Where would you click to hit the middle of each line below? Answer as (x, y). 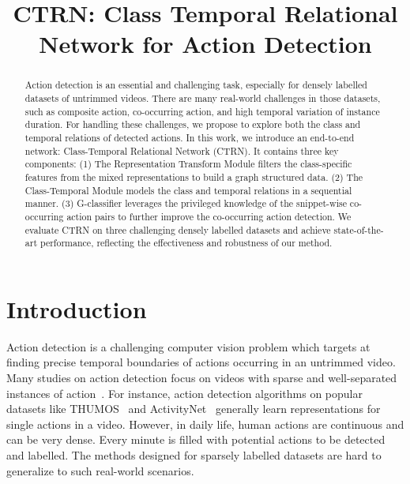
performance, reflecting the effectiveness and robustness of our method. (186, 243)
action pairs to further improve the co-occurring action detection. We (209, 216)
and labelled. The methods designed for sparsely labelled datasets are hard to (194, 454)
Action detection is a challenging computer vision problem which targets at (188, 346)
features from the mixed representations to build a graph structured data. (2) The (194, 176)
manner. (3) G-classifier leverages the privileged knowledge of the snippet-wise (186, 203)
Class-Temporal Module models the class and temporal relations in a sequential (188, 190)
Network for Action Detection (205, 44)
